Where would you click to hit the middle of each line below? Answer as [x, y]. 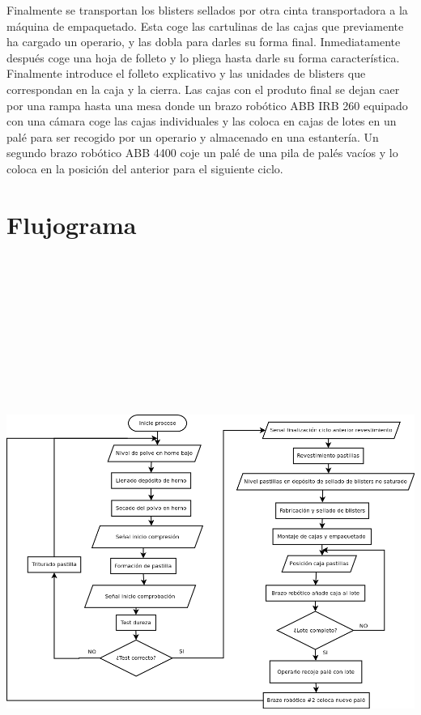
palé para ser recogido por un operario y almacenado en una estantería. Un [193, 136]
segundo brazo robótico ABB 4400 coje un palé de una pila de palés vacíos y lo [202, 153]
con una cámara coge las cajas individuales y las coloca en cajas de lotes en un [202, 121]
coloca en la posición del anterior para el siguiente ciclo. [145, 168]
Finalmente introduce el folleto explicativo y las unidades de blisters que [186, 73]
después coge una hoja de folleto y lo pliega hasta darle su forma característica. [203, 57]
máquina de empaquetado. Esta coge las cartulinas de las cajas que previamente [205, 26]
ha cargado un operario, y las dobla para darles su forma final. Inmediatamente [204, 42]
